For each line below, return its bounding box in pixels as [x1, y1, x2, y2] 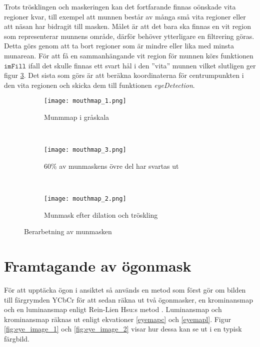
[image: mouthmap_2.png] [44, 195, 126, 203]
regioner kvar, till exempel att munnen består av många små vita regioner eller [4, 11, 246, 21]
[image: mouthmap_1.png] [44, 97, 126, 105]
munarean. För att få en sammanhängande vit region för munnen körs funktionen [4, 50, 253, 60]
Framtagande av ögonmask [4, 256, 191, 276]
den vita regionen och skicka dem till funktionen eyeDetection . [4, 79, 195, 90]
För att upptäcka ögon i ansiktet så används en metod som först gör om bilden [4, 285, 246, 295]
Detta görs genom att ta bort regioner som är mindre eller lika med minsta [4, 40, 234, 51]
